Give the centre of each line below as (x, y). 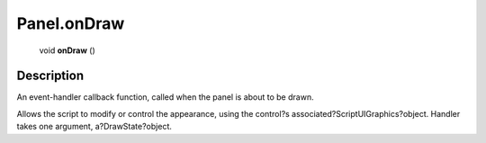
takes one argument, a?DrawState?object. (94, 127)
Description (50, 76)
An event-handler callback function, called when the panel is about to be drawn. (165, 97)
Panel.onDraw (71, 23)
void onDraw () (67, 50)
